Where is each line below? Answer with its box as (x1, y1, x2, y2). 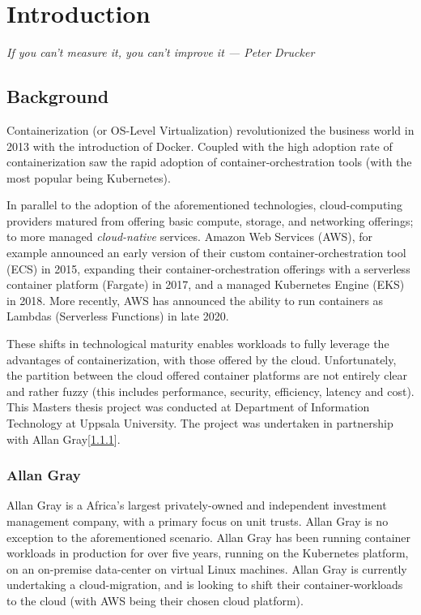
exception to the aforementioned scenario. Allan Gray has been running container (6, 528, 411, 545)
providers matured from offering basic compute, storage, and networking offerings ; (6, 212, 414, 229)
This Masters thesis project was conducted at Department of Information (6, 398, 370, 415)
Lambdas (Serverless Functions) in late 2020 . (6, 307, 229, 325)
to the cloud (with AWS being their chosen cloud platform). (6, 591, 304, 609)
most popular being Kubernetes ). (6, 169, 171, 186)
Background (6, 84, 109, 109)
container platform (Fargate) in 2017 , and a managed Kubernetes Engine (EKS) (6, 276, 405, 293)
